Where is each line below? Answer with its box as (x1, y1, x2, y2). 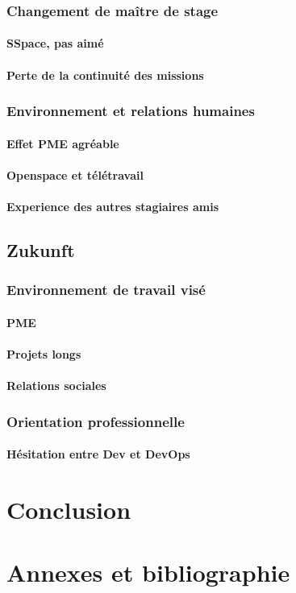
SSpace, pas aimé (6, 35, 104, 52)
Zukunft (6, 238, 75, 263)
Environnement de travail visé (6, 280, 206, 300)
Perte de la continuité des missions (6, 66, 204, 83)
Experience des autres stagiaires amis (6, 198, 219, 215)
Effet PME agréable (6, 135, 119, 151)
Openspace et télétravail (6, 166, 144, 183)
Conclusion (6, 493, 131, 526)
